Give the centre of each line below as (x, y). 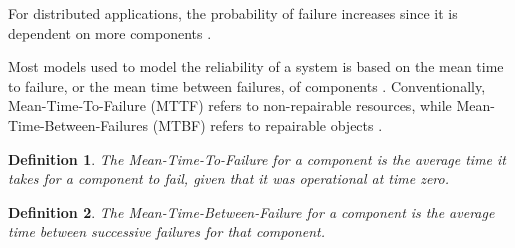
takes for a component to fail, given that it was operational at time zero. (229, 178)
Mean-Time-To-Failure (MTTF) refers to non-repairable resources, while (230, 105)
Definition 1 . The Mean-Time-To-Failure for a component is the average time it (257, 158)
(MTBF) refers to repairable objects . (267, 124)
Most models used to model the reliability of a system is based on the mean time (256, 66)
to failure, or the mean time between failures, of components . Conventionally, (247, 85)
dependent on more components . (110, 32)
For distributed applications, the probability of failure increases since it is (233, 13)
